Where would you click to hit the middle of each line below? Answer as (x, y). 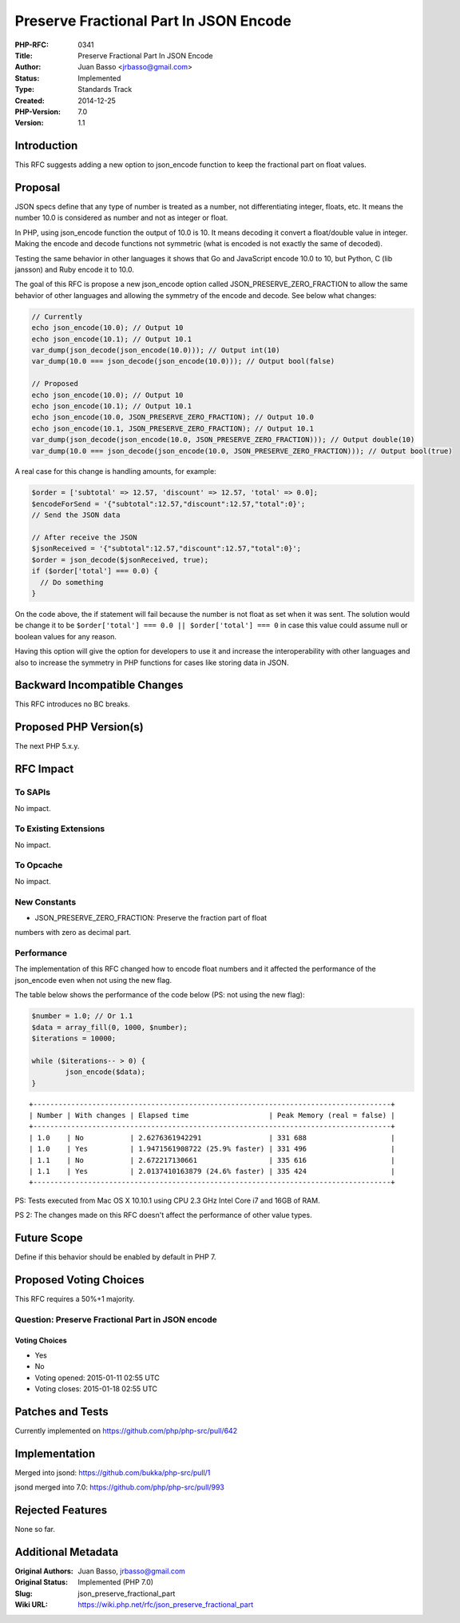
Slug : (24, 1593)
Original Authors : (44, 1571)
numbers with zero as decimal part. (73, 933)
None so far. (35, 1530)
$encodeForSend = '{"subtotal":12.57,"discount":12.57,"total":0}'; (169, 504)
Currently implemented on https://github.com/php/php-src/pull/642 (126, 1430)
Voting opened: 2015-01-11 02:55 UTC (97, 1378)
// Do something (72, 582)
